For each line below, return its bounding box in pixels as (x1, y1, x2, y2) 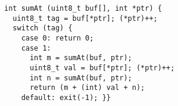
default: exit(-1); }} (21, 93, 111, 102)
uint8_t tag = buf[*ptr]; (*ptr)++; (13, 14, 158, 23)
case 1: (21, 43, 51, 52)
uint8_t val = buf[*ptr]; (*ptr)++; (29, 63, 175, 72)
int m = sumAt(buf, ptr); (29, 54, 132, 63)
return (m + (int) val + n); (29, 83, 145, 92)
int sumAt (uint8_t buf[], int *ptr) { (4, 4, 162, 13)
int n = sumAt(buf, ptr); (29, 73, 132, 82)
